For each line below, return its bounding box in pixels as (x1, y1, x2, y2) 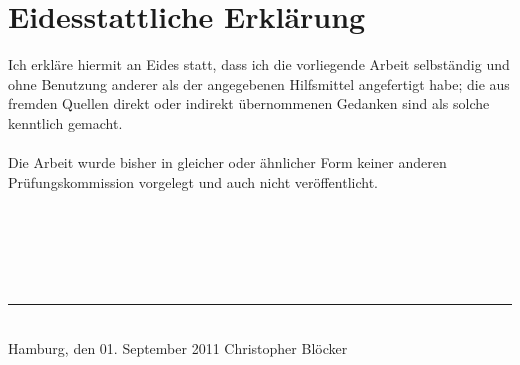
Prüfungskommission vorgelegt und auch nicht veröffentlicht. (8, 171, 379, 192)
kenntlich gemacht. (8, 112, 123, 133)
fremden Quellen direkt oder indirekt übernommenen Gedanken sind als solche (8, 93, 490, 114)
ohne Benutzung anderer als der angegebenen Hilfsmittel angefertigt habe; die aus (8, 73, 510, 94)
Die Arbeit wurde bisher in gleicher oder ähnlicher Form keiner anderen (8, 152, 447, 173)
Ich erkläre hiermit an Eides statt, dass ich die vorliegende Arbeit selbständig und (8, 54, 510, 75)
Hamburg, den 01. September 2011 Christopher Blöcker (8, 337, 348, 358)
